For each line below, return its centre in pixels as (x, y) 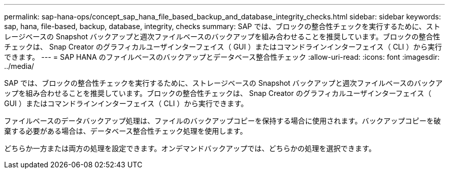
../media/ (19, 66)
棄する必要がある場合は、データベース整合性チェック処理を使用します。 (126, 131)
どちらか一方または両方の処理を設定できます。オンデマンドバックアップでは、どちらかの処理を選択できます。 (190, 148)
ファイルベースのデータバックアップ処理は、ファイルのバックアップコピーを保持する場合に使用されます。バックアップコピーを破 (222, 121)
